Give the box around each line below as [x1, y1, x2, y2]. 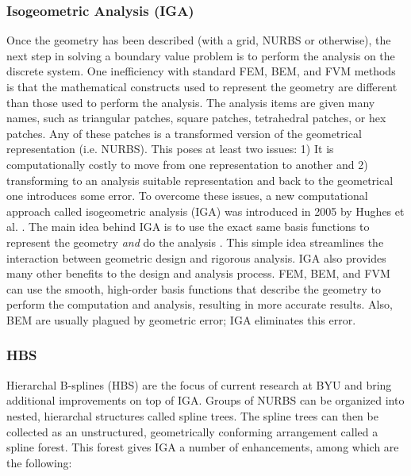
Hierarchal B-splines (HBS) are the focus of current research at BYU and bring [6, 376, 392, 393]
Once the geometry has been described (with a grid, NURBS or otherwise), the [6, 32, 391, 48]
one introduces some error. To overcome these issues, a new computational [6, 187, 368, 204]
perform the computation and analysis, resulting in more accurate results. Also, [6, 296, 393, 313]
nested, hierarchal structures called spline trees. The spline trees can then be [6, 407, 378, 424]
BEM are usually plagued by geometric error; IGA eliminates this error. [6, 311, 356, 328]
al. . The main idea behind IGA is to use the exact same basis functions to [6, 218, 370, 235]
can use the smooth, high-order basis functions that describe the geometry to [6, 280, 381, 297]
